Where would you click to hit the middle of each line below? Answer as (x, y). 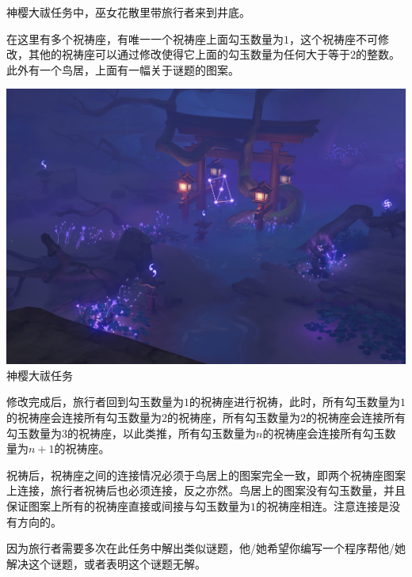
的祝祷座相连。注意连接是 (322, 505)
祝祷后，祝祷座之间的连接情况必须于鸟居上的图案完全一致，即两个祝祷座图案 (206, 475)
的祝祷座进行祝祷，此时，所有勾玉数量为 (295, 402)
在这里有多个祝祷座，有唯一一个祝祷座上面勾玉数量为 (145, 38)
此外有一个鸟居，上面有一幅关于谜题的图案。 (123, 69)
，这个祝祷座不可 (334, 38)
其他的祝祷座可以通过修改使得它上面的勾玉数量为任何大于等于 (189, 54)
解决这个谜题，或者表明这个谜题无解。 (106, 563)
